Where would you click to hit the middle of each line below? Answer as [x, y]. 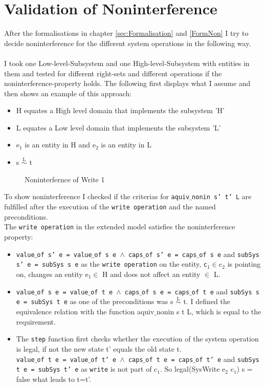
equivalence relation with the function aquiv [85, 312]
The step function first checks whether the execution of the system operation [137, 339]
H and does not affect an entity [151, 274]
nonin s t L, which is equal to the [209, 312]
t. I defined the [207, 301]
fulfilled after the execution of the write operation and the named [110, 207]
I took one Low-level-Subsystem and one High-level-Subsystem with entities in [127, 63]
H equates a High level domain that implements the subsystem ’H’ [120, 110]
